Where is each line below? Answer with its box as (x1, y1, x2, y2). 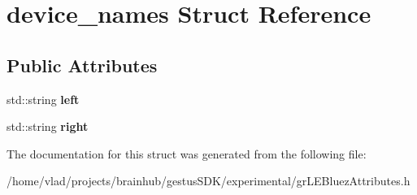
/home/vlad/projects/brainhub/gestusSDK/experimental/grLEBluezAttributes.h (7, 172, 410, 189)
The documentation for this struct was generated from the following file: (7, 145, 367, 162)
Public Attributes (7, 52, 158, 77)
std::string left (7, 90, 80, 107)
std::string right (7, 118, 89, 135)
